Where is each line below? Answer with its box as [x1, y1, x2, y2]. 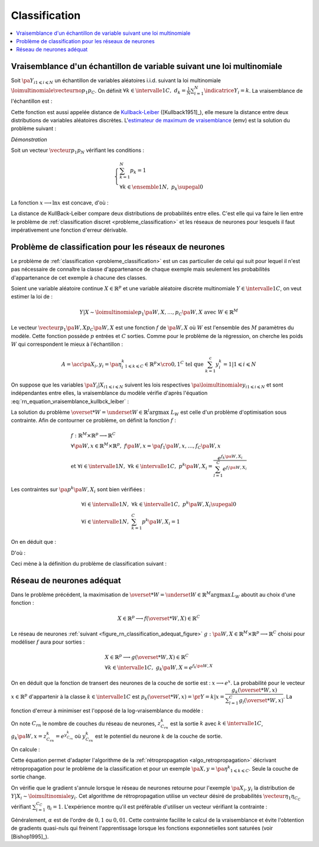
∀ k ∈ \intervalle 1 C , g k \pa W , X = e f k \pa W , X [105, 663, 213, 672]
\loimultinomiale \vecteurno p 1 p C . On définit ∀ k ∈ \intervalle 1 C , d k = [11, 87, 186, 96]
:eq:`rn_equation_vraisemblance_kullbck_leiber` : [11, 398, 129, 405]
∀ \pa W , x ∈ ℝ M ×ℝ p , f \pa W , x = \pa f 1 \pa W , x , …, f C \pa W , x [70, 442, 221, 450]
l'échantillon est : [11, 98, 53, 105]
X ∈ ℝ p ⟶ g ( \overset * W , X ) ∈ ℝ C [105, 653, 189, 660]
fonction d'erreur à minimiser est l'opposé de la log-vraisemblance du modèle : [11, 707, 204, 715]
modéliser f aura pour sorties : [11, 638, 85, 645]
